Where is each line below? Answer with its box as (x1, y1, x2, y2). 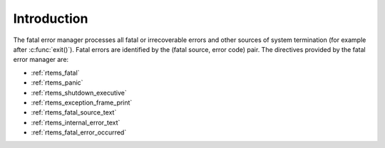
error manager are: (13, 55, 69, 64)
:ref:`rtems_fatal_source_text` (31, 108, 117, 117)
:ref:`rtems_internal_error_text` (31, 118, 120, 127)
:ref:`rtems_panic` (31, 78, 83, 87)
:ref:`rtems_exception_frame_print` (31, 98, 133, 107)
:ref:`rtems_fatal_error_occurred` (31, 128, 127, 137)
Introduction (13, 11, 88, 26)
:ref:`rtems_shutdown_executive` (31, 88, 128, 97)
